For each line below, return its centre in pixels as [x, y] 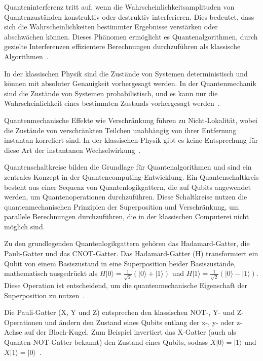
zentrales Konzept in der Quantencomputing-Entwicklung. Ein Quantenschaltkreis [131, 176]
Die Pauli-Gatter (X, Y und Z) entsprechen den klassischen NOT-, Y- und [120, 312]
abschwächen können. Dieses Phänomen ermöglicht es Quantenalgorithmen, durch [131, 36]
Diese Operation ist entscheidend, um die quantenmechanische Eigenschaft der [126, 285]
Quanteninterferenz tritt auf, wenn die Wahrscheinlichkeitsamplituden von [119, 7]
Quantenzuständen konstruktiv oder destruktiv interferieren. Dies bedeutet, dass [129, 16]
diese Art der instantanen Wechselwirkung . [72, 150]
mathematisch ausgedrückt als [51, 273]
